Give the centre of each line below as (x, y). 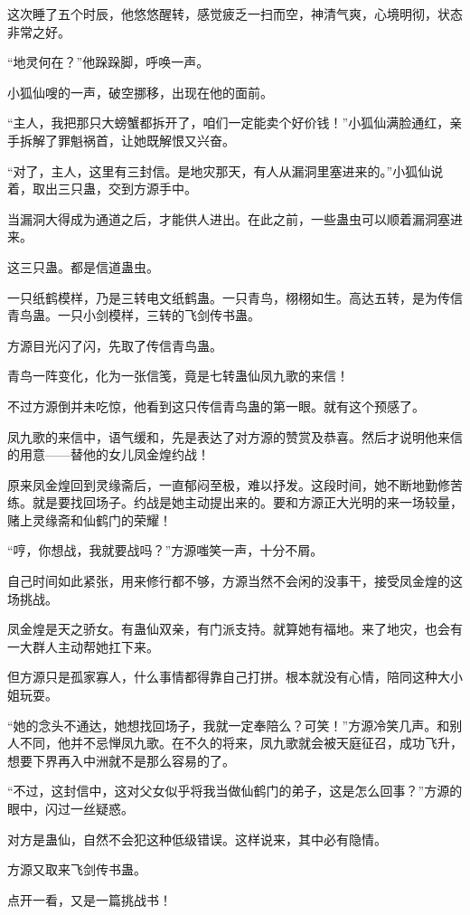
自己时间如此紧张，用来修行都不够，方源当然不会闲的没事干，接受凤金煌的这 (235, 581)
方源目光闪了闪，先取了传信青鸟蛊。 (115, 345)
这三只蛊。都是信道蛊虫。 (83, 266)
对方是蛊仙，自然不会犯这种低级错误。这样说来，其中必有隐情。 (197, 839)
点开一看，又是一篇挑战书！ (89, 899)
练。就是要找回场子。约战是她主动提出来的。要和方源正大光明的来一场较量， (235, 502)
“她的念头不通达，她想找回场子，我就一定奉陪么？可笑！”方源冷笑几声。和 (229, 725)
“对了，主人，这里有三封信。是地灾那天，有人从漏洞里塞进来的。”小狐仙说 (226, 170)
